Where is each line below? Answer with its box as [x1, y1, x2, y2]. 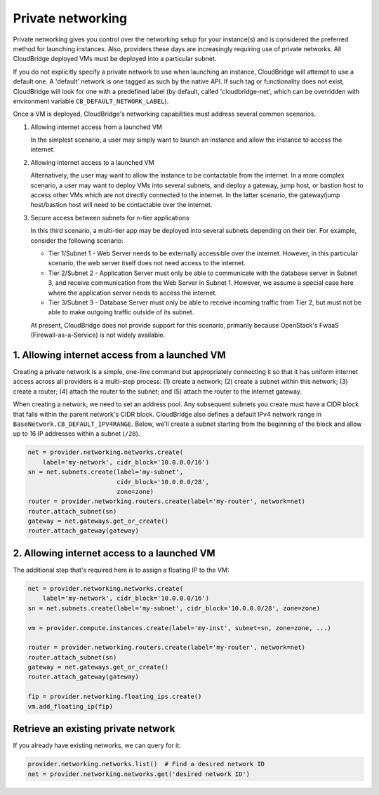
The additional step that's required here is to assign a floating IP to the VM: [13, 566, 230, 574]
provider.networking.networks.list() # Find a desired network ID [27, 760, 265, 768]
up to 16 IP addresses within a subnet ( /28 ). [13, 429, 140, 438]
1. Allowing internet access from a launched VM [13, 349, 226, 361]
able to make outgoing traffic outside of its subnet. [48, 308, 194, 316]
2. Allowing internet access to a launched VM [13, 547, 215, 559]
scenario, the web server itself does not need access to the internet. [48, 259, 246, 267]
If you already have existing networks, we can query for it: [13, 741, 182, 750]
